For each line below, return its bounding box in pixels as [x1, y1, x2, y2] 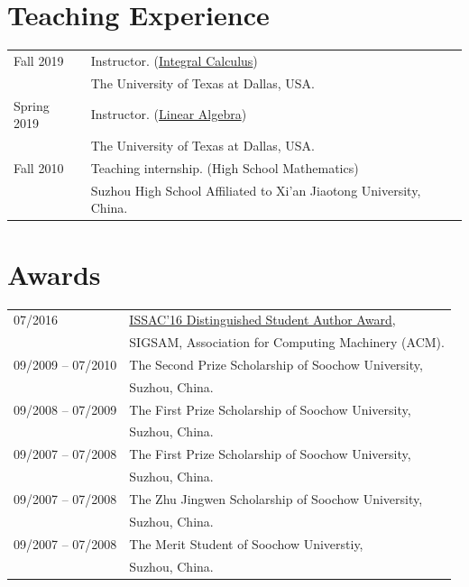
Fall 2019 [14, 50, 64, 69]
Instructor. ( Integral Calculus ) [90, 50, 258, 69]
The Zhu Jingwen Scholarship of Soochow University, [129, 490, 423, 508]
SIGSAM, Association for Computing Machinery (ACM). [129, 333, 445, 352]
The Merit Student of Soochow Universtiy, [129, 534, 363, 553]
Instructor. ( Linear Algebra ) [90, 105, 247, 124]
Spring [14, 96, 50, 115]
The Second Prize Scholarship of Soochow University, [129, 354, 423, 373]
